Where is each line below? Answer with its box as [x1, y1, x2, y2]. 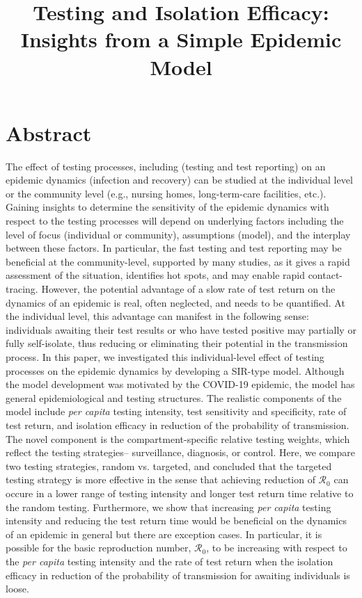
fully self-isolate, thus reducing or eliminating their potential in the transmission [6, 336, 348, 350]
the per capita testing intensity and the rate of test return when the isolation [6, 553, 333, 568]
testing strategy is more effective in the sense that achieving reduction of [6, 472, 315, 487]
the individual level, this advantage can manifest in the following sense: [6, 309, 309, 323]
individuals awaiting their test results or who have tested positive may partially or [6, 322, 356, 337]
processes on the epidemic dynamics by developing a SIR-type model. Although [6, 363, 345, 378]
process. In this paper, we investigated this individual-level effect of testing [6, 350, 324, 364]
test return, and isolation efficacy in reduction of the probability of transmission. [6, 417, 349, 432]
